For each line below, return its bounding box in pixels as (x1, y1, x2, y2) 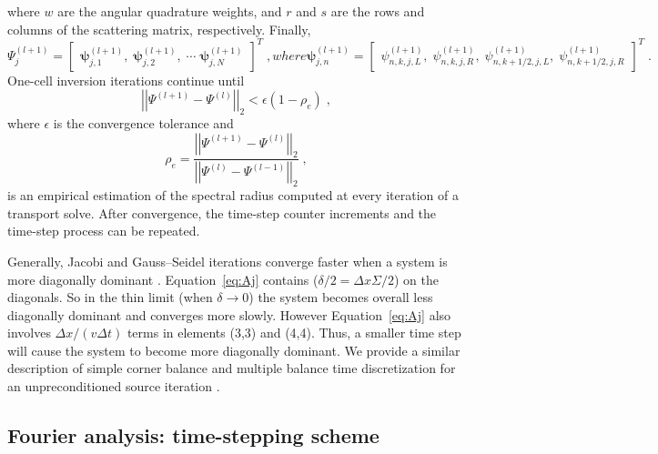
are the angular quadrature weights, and (57, 2, 282, 20)
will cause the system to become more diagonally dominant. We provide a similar (7, 340, 461, 359)
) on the (393, 269, 439, 288)
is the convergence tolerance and (53, 114, 234, 133)
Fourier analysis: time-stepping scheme (7, 421, 380, 449)
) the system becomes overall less (248, 288, 433, 307)
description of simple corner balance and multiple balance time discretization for (7, 358, 456, 378)
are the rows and (330, 2, 425, 20)
